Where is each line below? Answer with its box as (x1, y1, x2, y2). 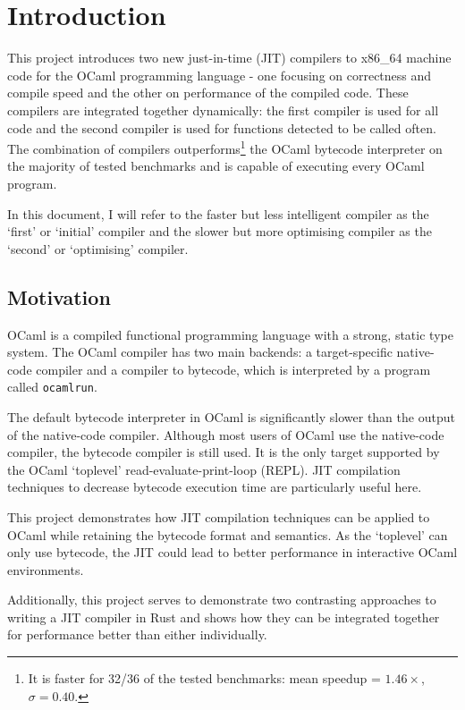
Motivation (7, 283, 111, 310)
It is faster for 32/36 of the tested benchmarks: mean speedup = (28, 669, 381, 688)
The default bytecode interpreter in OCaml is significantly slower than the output (7, 407, 455, 426)
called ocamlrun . (7, 377, 97, 396)
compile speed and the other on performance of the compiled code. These (7, 83, 409, 102)
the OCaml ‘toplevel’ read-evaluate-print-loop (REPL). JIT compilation (7, 460, 401, 478)
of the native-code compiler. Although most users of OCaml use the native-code (7, 425, 444, 444)
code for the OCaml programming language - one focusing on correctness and (7, 65, 432, 84)
